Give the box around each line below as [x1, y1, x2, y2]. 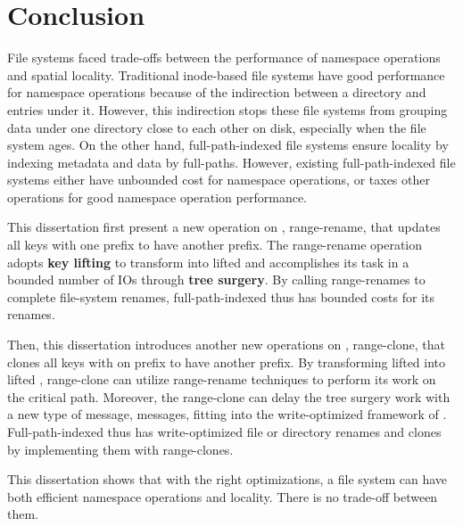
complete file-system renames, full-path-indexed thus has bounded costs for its [7, 287, 435, 306]
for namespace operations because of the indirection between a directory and [7, 83, 426, 102]
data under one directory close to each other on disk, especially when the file [7, 118, 426, 136]
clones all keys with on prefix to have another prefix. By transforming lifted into [7, 352, 446, 371]
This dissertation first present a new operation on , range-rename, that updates [7, 218, 441, 236]
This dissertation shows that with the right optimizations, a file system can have [7, 470, 447, 489]
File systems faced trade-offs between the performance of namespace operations [7, 48, 441, 67]
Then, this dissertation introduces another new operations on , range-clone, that [7, 335, 445, 354]
